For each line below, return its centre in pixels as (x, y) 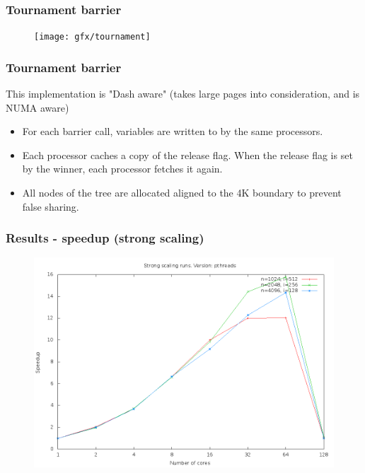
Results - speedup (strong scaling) (105, 238)
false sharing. (51, 206)
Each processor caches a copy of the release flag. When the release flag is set (187, 154)
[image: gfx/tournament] (92, 37)
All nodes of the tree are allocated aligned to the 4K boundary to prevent (182, 193)
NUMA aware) (37, 107)
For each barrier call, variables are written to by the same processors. (173, 131)
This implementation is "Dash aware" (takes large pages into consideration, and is (183, 94)
